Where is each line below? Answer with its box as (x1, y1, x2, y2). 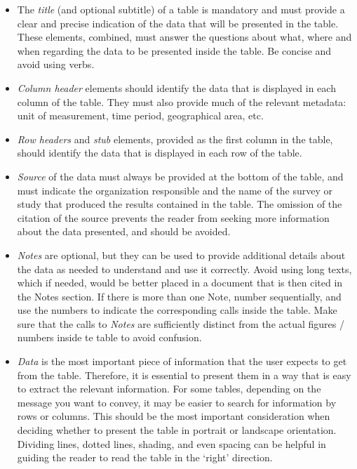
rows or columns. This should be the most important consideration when (17, 409, 330, 423)
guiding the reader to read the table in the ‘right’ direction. (17, 450, 273, 465)
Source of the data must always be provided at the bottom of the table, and (17, 169, 344, 183)
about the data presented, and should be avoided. (17, 224, 231, 239)
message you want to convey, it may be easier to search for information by (17, 395, 337, 409)
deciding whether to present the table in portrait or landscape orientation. (17, 423, 337, 437)
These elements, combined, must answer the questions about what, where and (17, 29, 352, 44)
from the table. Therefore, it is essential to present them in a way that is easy (17, 367, 351, 382)
